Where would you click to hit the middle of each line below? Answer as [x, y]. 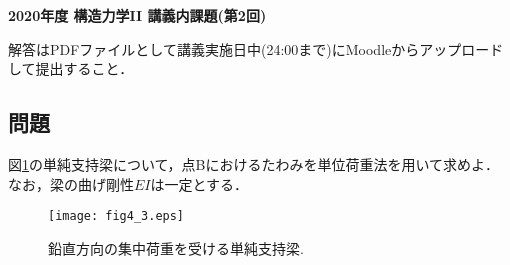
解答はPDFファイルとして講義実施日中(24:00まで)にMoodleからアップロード [256, 48]
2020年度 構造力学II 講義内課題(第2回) [137, 15]
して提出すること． [71, 68]
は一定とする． [199, 183]
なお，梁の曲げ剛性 [71, 183]
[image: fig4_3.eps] [116, 216]
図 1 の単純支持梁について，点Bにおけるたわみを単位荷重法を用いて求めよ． [254, 163]
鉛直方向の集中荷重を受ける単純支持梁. [176, 247]
